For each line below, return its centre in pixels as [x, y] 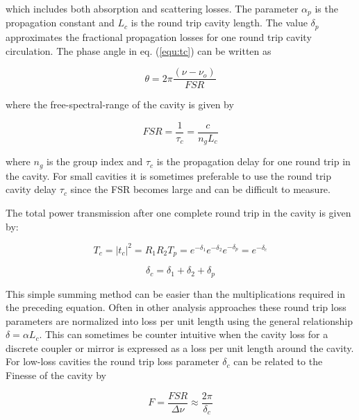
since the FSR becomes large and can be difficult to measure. [200, 189]
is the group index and [95, 161]
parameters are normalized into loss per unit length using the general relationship [179, 320]
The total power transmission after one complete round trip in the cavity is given [178, 212]
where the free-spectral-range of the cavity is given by [120, 104]
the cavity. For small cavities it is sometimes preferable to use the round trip [169, 175]
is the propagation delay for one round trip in [253, 161]
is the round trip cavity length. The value [219, 23]
